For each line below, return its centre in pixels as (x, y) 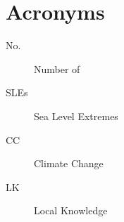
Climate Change (69, 163)
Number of (57, 68)
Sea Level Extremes (76, 116)
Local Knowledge (71, 210)
